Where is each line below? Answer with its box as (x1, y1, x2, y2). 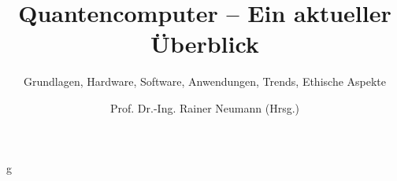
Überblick (150, 28, 259, 60)
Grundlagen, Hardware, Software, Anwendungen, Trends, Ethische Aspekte (23, 73, 387, 90)
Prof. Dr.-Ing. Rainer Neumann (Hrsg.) (109, 99, 299, 116)
